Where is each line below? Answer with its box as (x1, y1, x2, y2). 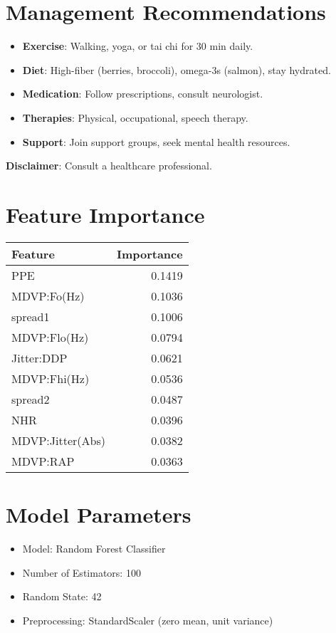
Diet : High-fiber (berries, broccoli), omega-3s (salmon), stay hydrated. (22, 62, 331, 77)
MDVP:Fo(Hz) (11, 287, 85, 304)
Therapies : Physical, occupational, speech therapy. (22, 110, 248, 125)
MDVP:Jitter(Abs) (11, 431, 105, 449)
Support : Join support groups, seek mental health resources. (22, 134, 290, 149)
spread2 (11, 390, 50, 407)
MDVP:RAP (11, 452, 75, 469)
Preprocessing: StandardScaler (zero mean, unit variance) (22, 612, 273, 627)
